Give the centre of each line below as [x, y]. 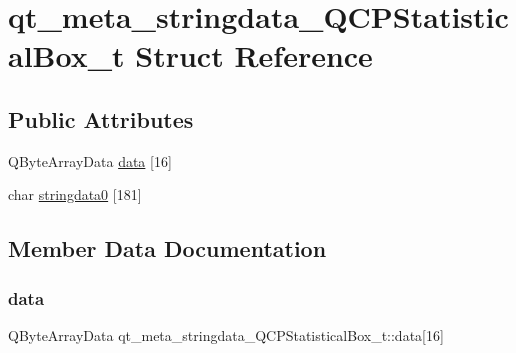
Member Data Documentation [167, 248]
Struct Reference [254, 55]
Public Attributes [101, 118]
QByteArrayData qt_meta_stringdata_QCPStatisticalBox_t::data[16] [226, 334]
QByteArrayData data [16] [90, 160]
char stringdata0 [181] [75, 194]
